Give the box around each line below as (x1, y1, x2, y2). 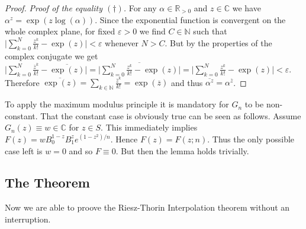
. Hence (110, 132, 138, 145)
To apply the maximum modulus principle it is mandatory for (5, 98, 229, 110)
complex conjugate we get (5, 49, 98, 62)
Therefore (5, 76, 40, 88)
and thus (170, 76, 203, 88)
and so (69, 144, 93, 157)
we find (139, 25, 166, 37)
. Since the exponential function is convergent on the (95, 13, 286, 26)
